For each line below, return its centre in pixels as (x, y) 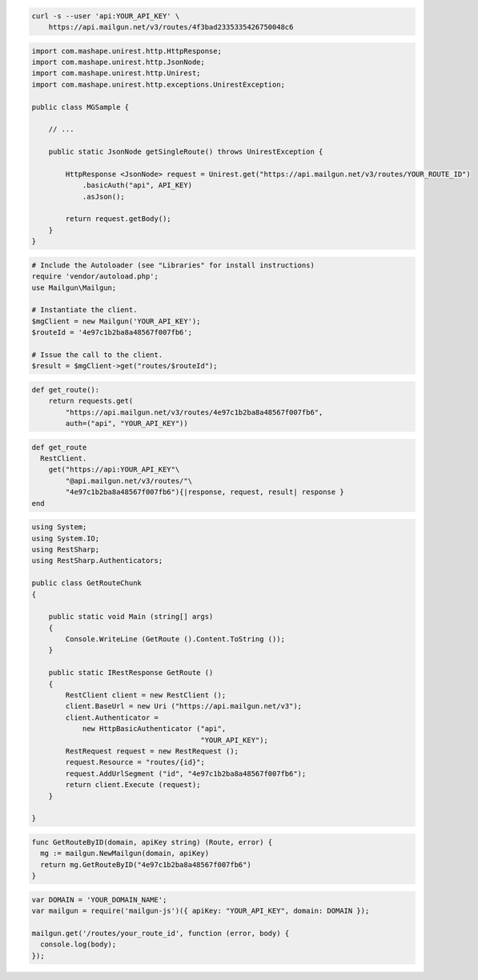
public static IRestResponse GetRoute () (131, 673)
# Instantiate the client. (84, 310)
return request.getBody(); (118, 219)
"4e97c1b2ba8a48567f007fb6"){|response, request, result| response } (205, 492)
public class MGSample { (80, 107)
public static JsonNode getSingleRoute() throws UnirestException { (186, 152)
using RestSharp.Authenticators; (97, 561)
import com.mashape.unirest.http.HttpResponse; (127, 51)
